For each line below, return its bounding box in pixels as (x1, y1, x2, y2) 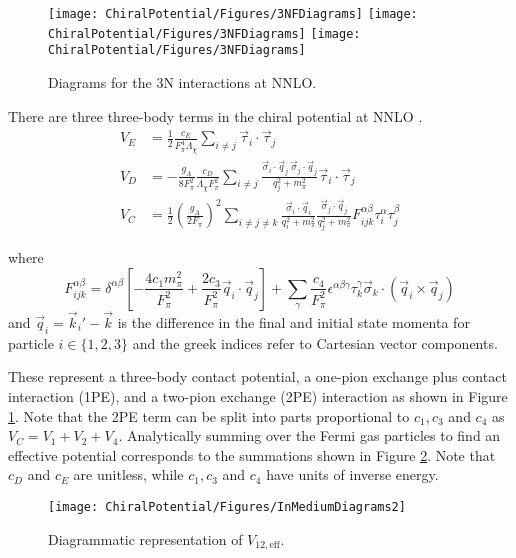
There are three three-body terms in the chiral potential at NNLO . (8, 105, 423, 126)
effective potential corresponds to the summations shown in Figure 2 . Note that (8, 444, 496, 465)
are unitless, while (73, 464, 184, 485)
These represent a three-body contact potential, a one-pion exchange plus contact (8, 366, 507, 387)
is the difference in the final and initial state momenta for (117, 311, 470, 332)
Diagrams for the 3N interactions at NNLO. (48, 71, 317, 92)
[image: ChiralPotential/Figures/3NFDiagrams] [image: (48, 7, 418, 21)
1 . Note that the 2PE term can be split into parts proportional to (8, 405, 410, 426)
